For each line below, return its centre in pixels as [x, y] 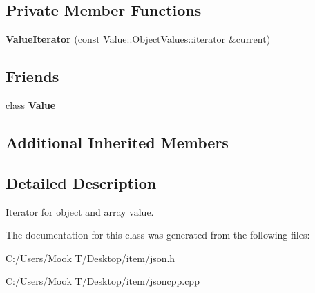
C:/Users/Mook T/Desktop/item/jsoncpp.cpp [103, 281]
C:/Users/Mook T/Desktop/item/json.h [90, 257]
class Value [31, 105]
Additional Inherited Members [117, 142]
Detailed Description [81, 182]
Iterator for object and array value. [80, 211]
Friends [32, 76]
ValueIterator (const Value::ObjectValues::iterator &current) [138, 39]
